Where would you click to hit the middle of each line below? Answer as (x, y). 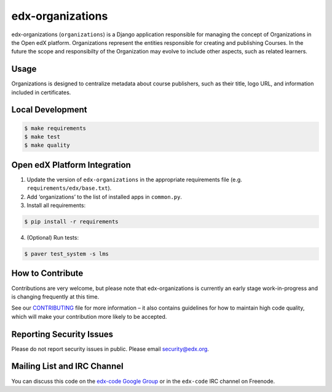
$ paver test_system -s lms (66, 254)
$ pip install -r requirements (72, 222)
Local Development (49, 110)
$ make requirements (55, 128)
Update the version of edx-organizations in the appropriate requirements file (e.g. (134, 179)
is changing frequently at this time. (55, 296)
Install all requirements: (56, 205)
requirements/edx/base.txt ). (69, 188)
